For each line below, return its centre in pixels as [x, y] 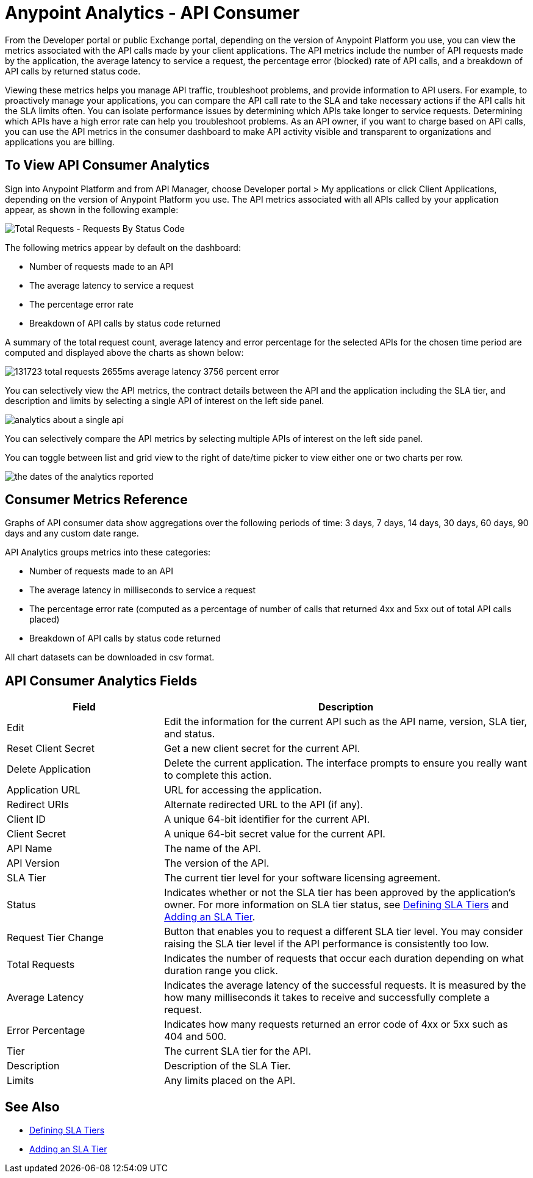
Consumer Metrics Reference [96, 500]
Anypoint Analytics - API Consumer [152, 13]
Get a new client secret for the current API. [262, 749]
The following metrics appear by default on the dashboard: [123, 247]
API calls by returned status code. [73, 71]
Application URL [44, 790]
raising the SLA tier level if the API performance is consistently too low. [327, 944]
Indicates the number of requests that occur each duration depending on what [344, 959]
